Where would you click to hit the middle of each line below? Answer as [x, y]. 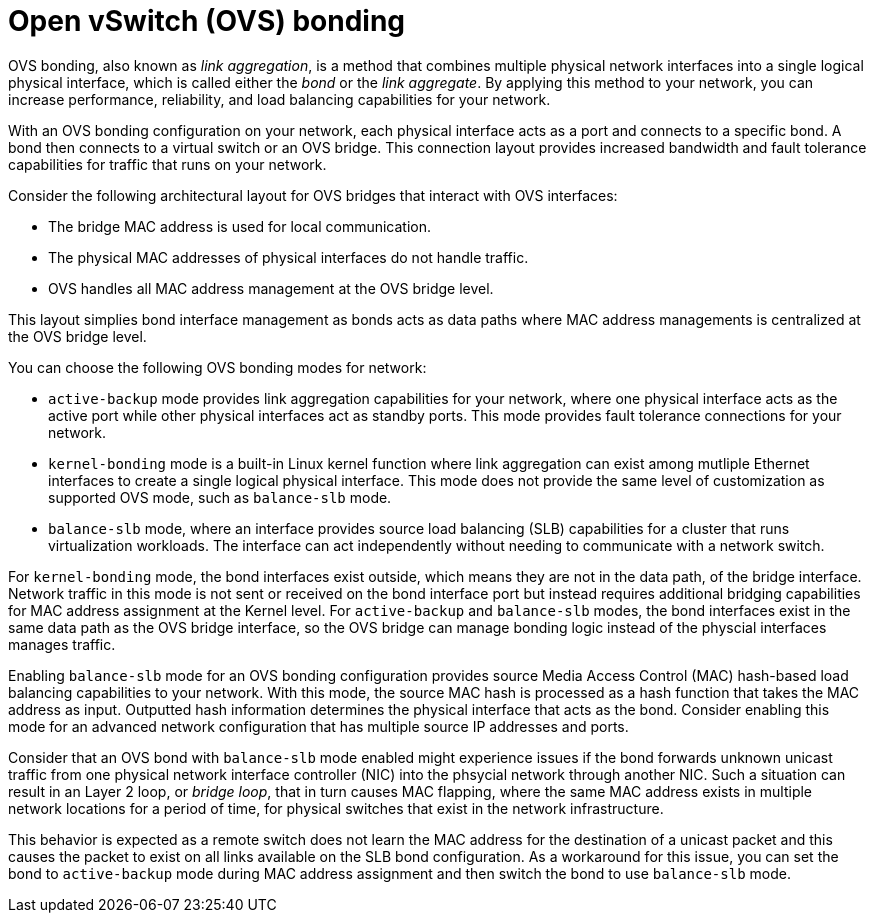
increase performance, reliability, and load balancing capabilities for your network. [279, 99]
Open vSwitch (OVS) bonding [207, 21]
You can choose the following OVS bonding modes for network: [217, 367]
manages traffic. [62, 644]
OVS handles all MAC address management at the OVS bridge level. [271, 288]
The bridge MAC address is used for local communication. [240, 226]
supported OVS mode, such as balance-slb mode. [220, 497]
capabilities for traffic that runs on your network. [167, 164]
